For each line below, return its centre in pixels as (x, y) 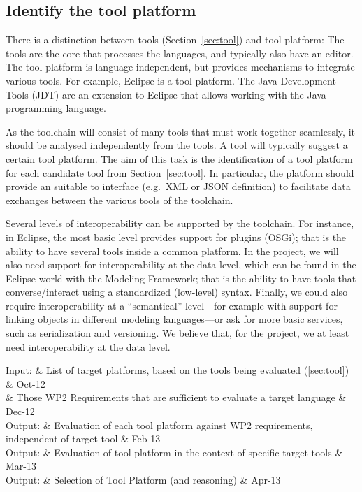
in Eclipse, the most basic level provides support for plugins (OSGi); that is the (176, 237)
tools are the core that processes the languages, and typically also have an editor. (180, 53)
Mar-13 (21, 466)
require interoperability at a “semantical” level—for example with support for (172, 305)
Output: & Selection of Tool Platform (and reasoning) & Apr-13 (143, 480)
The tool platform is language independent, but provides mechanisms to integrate (180, 67)
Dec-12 (20, 411)
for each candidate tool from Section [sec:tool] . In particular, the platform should (180, 172)
